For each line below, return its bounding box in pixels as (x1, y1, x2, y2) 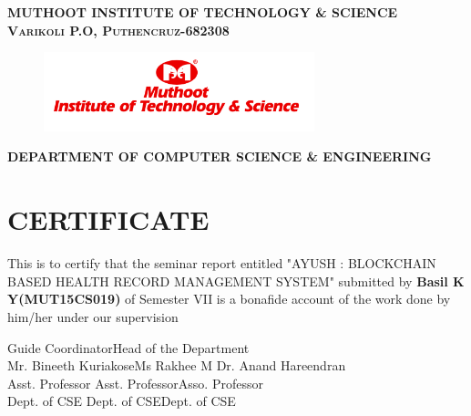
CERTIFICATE (7, 201, 210, 238)
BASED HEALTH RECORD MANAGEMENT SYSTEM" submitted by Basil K (7, 271, 465, 290)
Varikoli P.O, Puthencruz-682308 (7, 20, 230, 39)
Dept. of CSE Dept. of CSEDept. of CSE (7, 391, 236, 411)
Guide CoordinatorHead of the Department (7, 338, 250, 357)
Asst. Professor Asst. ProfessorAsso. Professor (7, 373, 263, 392)
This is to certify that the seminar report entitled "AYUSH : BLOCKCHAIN (7, 254, 436, 273)
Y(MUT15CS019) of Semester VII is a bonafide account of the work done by (7, 289, 451, 308)
